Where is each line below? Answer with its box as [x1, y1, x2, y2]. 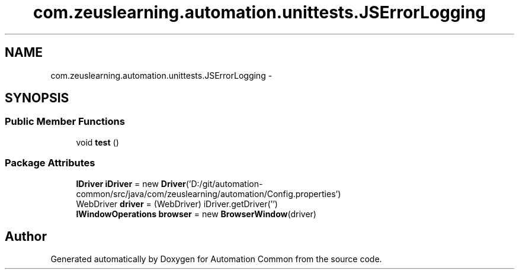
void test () [76, 137, 119, 147]
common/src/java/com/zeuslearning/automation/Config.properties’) [76, 188, 341, 199]
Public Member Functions [5, 115, 125, 128]
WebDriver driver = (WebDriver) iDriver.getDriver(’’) [76, 198, 278, 209]
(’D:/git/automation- [185, 178, 263, 189]
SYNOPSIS [5, 91, 69, 106]
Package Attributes [5, 157, 95, 169]
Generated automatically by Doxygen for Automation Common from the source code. [50, 254, 382, 265]
